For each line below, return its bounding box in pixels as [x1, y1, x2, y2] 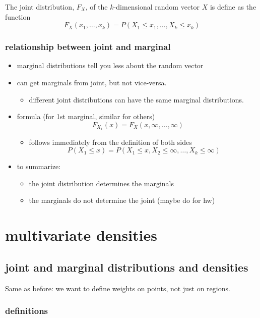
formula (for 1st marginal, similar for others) [17, 111, 155, 122]
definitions [5, 304, 48, 317]
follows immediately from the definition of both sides [29, 136, 192, 147]
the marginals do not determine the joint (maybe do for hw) [29, 195, 215, 205]
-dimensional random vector [113, 2, 200, 12]
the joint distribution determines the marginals [29, 178, 174, 188]
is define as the [210, 2, 256, 12]
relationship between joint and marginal [5, 40, 171, 53]
